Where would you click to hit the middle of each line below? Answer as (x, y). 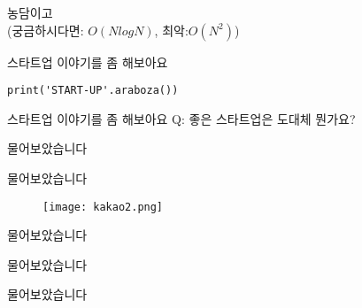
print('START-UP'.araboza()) (93, 91)
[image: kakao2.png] (103, 207)
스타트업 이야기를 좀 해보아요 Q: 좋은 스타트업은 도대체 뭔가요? (181, 118)
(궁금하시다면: (46, 30)
